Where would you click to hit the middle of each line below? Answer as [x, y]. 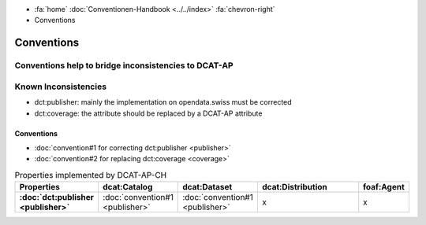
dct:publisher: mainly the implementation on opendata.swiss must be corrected [163, 102]
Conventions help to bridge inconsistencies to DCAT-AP [124, 65]
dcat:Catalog [128, 187]
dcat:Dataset [207, 187]
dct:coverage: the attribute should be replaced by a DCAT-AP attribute [148, 113]
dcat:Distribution [294, 187]
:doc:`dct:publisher [57, 197]
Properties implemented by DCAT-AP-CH [91, 175]
